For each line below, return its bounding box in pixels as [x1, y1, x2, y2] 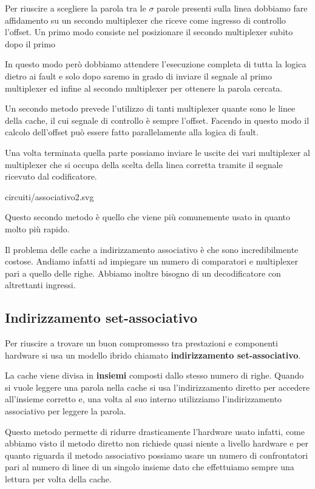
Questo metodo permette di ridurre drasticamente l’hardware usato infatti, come [5, 425, 305, 437]
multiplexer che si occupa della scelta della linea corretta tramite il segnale [5, 158, 283, 170]
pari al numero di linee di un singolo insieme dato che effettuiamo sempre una [5, 460, 294, 473]
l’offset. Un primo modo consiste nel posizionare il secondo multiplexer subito [5, 25, 293, 38]
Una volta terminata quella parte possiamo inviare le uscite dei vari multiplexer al [5, 146, 310, 158]
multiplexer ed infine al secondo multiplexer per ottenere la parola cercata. [5, 81, 283, 94]
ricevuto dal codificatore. [5, 170, 97, 183]
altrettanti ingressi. [5, 278, 76, 291]
